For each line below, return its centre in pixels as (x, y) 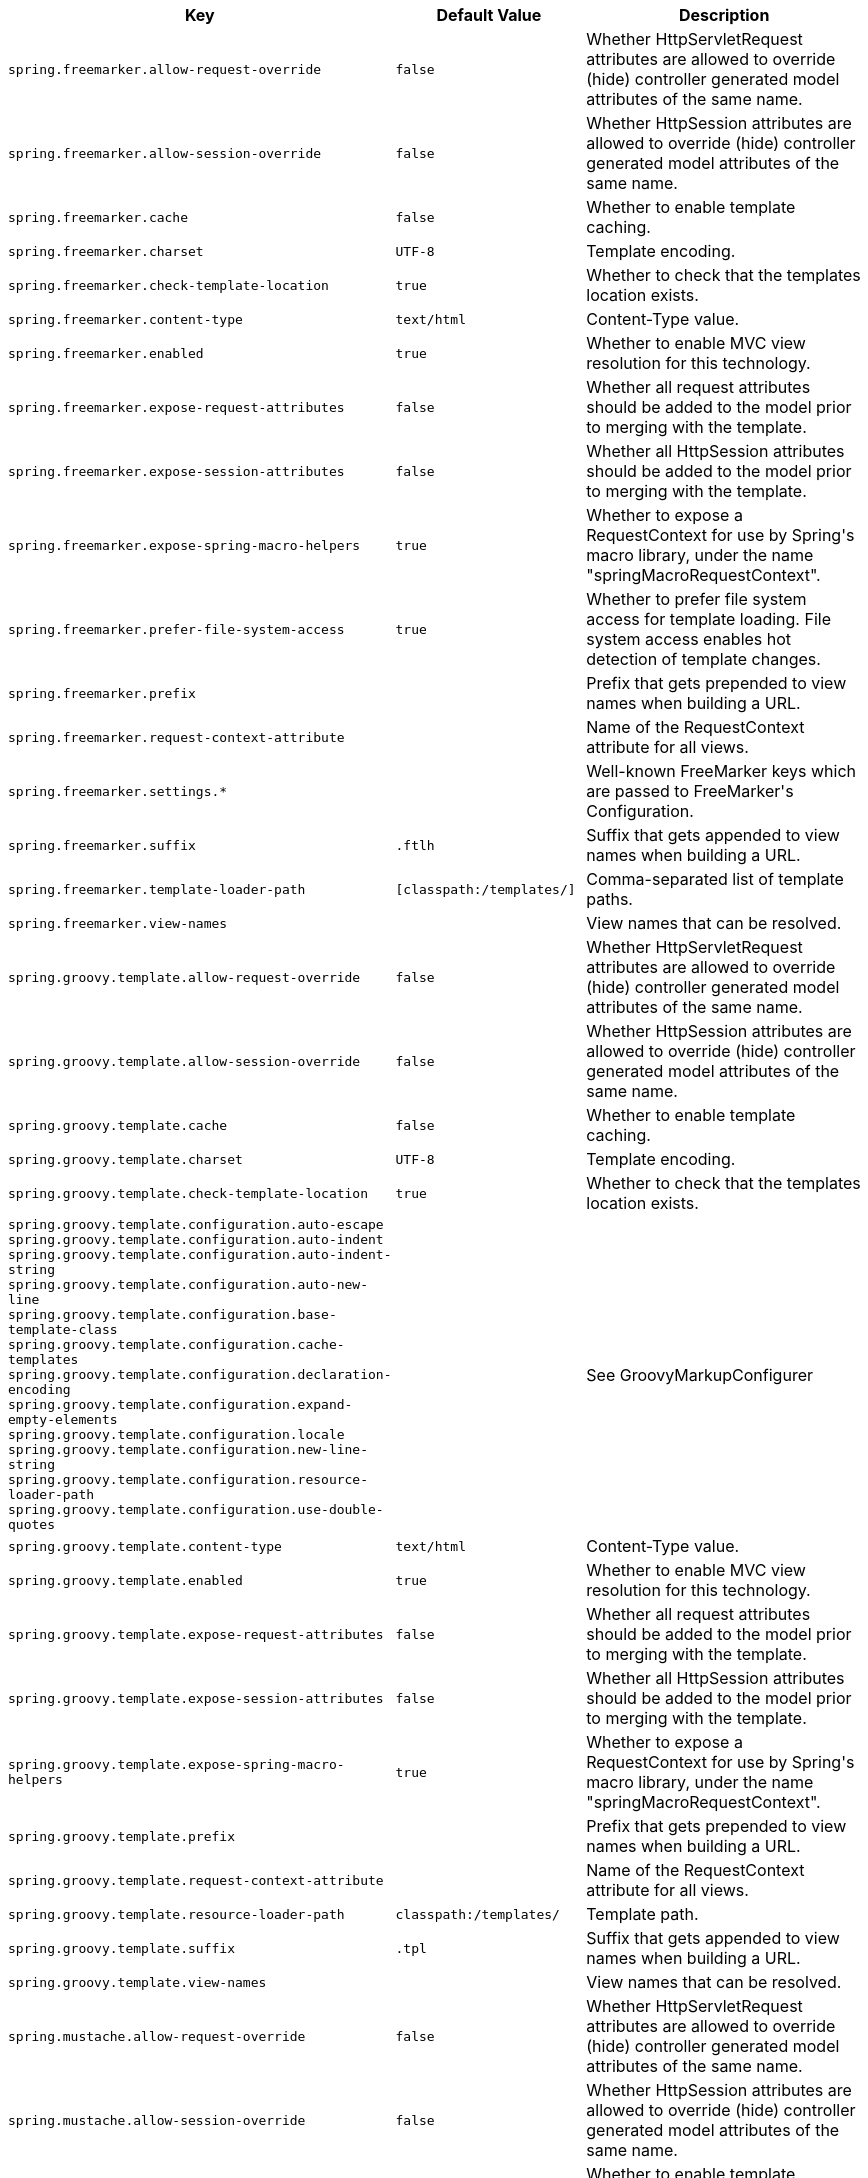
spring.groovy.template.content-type (145, 1546)
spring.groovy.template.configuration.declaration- (200, 1374)
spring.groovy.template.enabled (125, 1580)
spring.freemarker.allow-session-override (165, 153)
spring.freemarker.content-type (125, 319)
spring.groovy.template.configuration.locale (176, 1434)
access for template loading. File (708, 619)
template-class (63, 1329)
